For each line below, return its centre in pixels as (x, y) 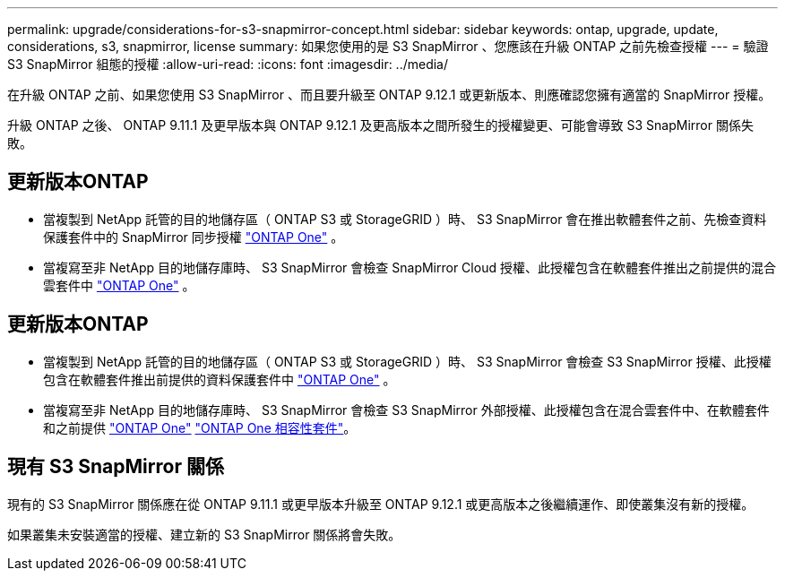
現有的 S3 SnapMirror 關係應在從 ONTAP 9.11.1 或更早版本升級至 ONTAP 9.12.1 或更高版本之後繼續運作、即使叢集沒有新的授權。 (381, 504)
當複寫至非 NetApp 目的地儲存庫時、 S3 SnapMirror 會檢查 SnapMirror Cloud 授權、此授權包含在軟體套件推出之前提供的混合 (410, 267)
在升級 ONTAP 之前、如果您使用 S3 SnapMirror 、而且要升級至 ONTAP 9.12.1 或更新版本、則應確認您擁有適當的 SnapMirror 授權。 (389, 95)
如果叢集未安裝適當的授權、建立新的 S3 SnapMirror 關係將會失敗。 (204, 534)
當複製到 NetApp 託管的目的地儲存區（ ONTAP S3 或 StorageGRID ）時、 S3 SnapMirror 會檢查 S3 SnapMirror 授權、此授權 (407, 361)
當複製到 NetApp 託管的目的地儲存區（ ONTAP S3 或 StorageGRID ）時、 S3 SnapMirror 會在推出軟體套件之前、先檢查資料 (405, 219)
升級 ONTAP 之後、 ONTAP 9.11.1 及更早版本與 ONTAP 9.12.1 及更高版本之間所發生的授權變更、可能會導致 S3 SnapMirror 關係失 (380, 125)
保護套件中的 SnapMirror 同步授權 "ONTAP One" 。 (194, 237)
